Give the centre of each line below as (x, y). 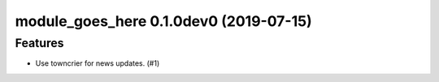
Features (39, 43)
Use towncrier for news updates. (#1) (98, 63)
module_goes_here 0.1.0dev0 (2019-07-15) (163, 21)
